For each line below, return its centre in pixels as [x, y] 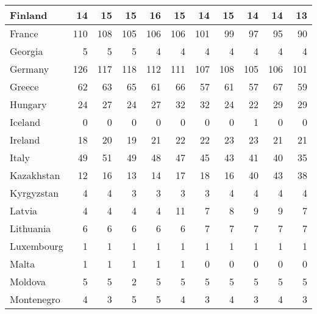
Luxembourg [37, 246]
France [24, 33]
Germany [30, 69]
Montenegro [35, 299]
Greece [24, 86]
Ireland [25, 140]
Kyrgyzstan [34, 193]
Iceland [25, 122]
